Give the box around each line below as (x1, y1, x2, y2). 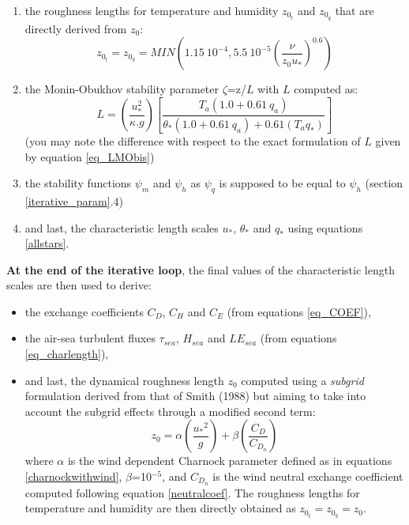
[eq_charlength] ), (24, 346, 109, 362)
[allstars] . (24, 235, 69, 251)
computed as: (294, 81, 358, 97)
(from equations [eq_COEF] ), (227, 303, 371, 319)
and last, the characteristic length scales (24, 219, 219, 236)
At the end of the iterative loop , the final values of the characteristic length (6, 261, 395, 278)
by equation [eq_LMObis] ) (24, 148, 155, 164)
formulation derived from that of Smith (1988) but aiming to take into (24, 387, 366, 404)
